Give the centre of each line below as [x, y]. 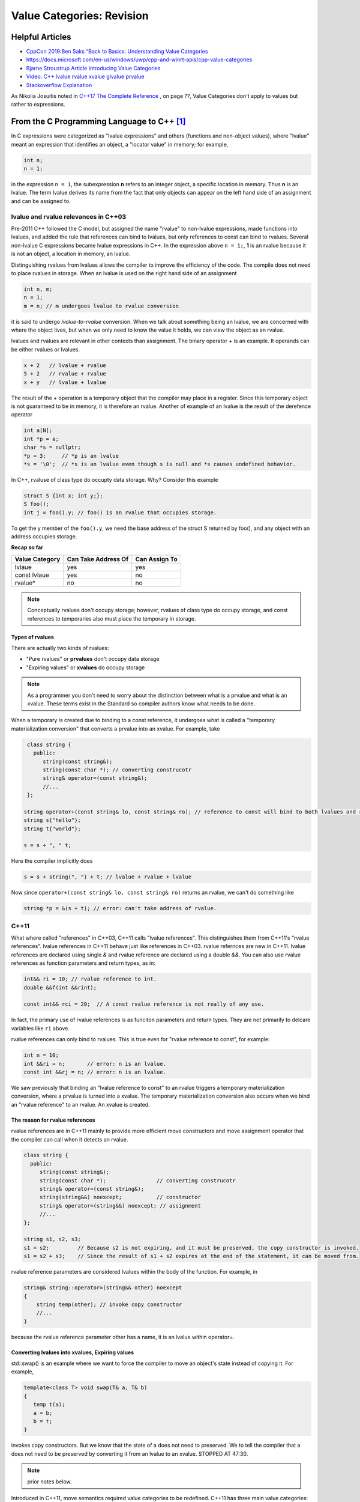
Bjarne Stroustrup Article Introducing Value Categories [93, 68]
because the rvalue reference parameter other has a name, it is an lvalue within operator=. [123, 1337]
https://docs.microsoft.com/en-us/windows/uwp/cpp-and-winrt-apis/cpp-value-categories [139, 59]
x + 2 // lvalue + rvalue [65, 365]
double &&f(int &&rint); [60, 987]
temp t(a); [49, 1405]
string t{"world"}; [52, 829]
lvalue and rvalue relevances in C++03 [69, 216]
